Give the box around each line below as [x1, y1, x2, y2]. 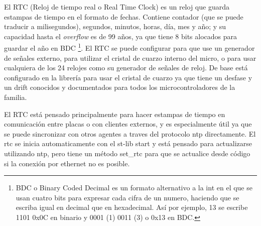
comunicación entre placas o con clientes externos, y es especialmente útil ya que [4, 119, 252, 129]
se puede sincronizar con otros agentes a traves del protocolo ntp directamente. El [4, 128, 256, 139]
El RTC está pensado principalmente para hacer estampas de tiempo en [4, 108, 225, 119]
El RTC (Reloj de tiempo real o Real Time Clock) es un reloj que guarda [4, 2, 229, 12]
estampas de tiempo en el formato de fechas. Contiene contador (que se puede [4, 11, 243, 22]
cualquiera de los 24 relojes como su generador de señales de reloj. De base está [4, 62, 248, 73]
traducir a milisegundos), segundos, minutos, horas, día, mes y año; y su [4, 21, 226, 32]
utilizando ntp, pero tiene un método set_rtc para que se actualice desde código [4, 148, 250, 158]
